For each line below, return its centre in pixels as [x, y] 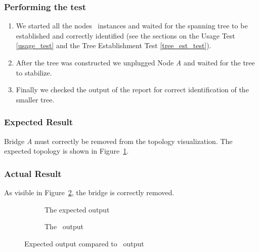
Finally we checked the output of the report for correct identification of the [132, 89]
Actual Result [33, 173]
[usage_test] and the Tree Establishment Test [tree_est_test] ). [114, 45]
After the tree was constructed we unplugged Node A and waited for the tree [135, 62]
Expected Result [39, 122]
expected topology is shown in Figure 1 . [67, 151]
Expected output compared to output [84, 243]
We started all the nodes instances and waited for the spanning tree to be [132, 26]
